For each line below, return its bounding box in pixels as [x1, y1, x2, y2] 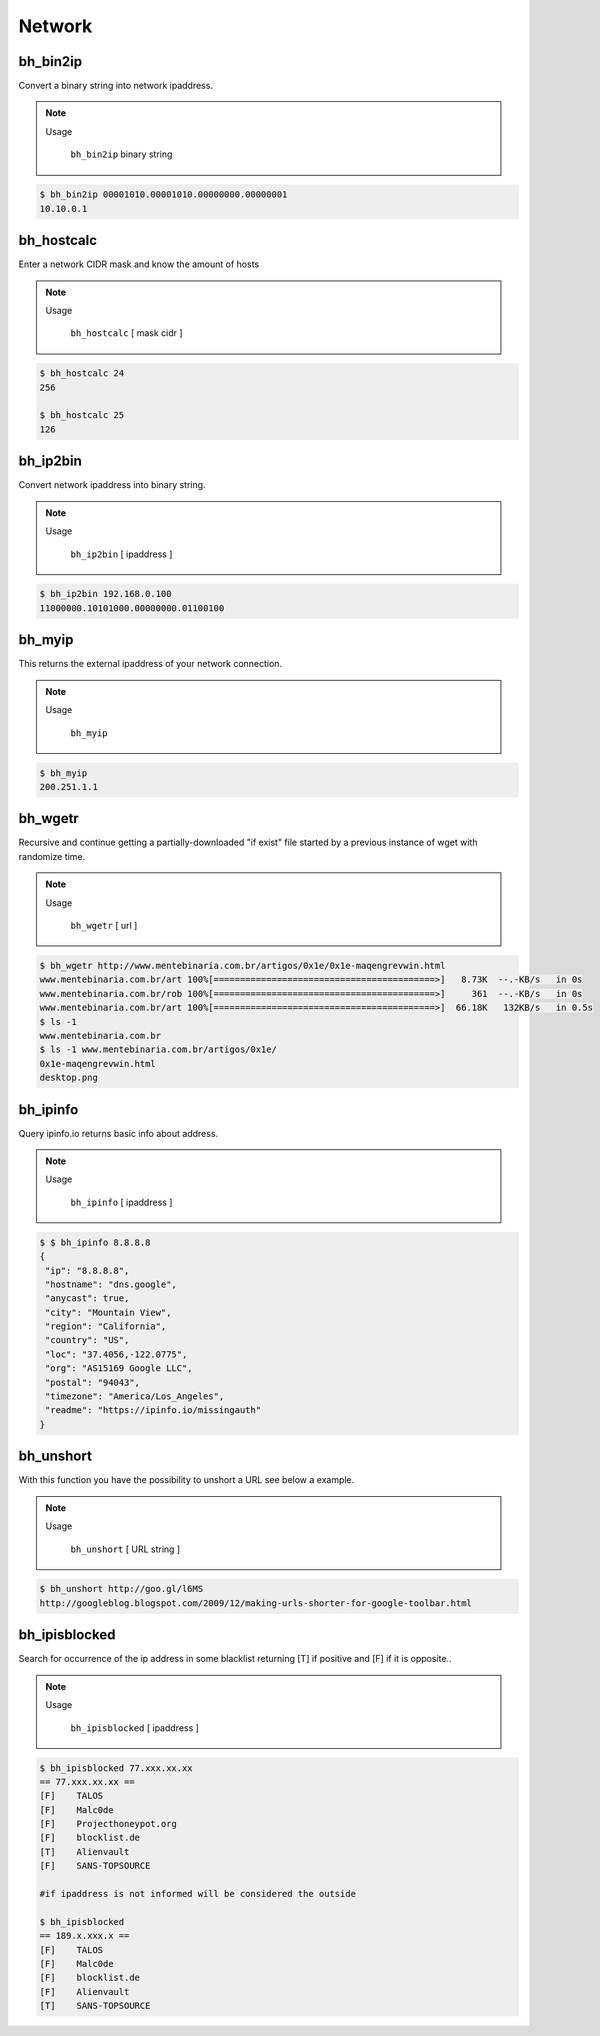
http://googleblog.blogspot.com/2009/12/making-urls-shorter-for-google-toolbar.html [39, 1597, 472, 1609]
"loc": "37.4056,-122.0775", [45, 1348, 188, 1360]
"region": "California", [45, 1321, 167, 1332]
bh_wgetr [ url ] [70, 919, 138, 931]
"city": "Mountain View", [45, 1306, 172, 1318]
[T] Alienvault [39, 1846, 130, 1857]
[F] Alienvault [39, 1986, 130, 1997]
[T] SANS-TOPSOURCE [39, 2000, 151, 2012]
